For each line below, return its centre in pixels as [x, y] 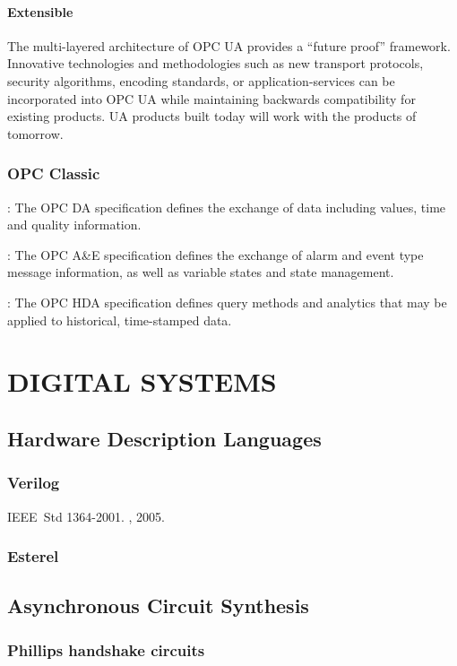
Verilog [34, 483]
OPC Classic [54, 173]
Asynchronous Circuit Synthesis [158, 605]
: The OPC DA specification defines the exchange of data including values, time [227, 207]
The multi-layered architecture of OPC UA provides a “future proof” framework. [229, 45]
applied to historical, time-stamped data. [120, 320]
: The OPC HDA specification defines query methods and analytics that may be [227, 302]
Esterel [33, 556]
